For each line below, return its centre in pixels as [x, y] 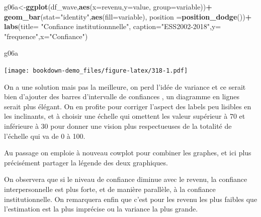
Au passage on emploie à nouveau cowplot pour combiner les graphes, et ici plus [128, 153]
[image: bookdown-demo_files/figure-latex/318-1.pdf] [96, 70]
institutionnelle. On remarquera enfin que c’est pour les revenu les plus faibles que [131, 199]
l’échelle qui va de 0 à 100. [45, 136]
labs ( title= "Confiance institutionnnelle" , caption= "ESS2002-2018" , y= [113, 26]
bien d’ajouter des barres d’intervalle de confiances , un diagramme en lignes [122, 96]
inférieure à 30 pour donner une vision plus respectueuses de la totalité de [118, 126]
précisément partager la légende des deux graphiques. [86, 162]
